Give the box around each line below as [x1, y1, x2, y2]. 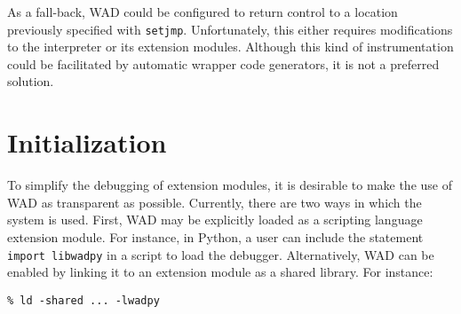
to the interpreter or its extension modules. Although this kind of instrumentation [7, 37, 454, 56]
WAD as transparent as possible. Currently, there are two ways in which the [7, 192, 422, 211]
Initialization [7, 124, 167, 161]
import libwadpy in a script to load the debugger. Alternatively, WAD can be [7, 245, 434, 263]
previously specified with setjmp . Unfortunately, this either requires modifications [7, 20, 453, 38]
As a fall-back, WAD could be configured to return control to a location [7, 3, 398, 20]
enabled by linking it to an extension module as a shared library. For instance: [7, 263, 433, 281]
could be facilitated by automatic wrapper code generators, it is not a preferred [7, 54, 440, 73]
